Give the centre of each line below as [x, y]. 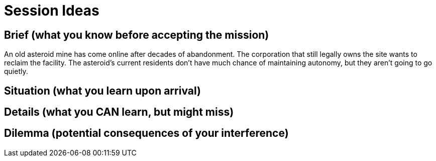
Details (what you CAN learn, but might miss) [119, 112]
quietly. [16, 71]
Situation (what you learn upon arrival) [102, 91]
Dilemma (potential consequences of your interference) [146, 133]
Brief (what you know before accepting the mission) [137, 35]
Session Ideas [52, 11]
